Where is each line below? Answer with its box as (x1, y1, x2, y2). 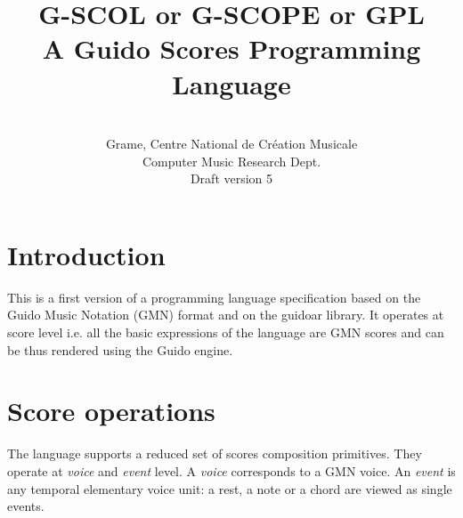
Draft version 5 (190, 169, 273, 188)
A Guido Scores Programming (42, 30, 421, 67)
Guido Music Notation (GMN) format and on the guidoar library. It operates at (7, 305, 444, 324)
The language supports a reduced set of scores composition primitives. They (7, 444, 422, 463)
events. (7, 497, 45, 515)
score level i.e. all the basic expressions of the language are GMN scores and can (7, 323, 444, 341)
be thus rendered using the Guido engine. (7, 340, 233, 359)
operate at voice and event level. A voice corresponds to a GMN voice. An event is (7, 461, 456, 480)
